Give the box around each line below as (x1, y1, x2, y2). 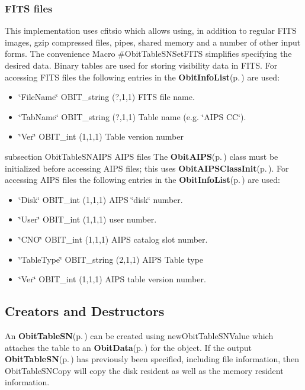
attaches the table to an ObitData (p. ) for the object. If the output (5, 341, 252, 353)
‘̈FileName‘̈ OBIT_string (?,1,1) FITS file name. (18, 91, 195, 103)
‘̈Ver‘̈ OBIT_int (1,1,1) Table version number (18, 130, 184, 143)
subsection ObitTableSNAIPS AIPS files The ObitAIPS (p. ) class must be (5, 150, 278, 162)
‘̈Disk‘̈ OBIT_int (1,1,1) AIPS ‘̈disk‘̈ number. (18, 193, 183, 205)
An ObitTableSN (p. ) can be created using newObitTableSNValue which (5, 329, 274, 341)
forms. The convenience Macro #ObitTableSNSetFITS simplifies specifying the (5, 47, 292, 60)
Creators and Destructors (5, 302, 165, 320)
